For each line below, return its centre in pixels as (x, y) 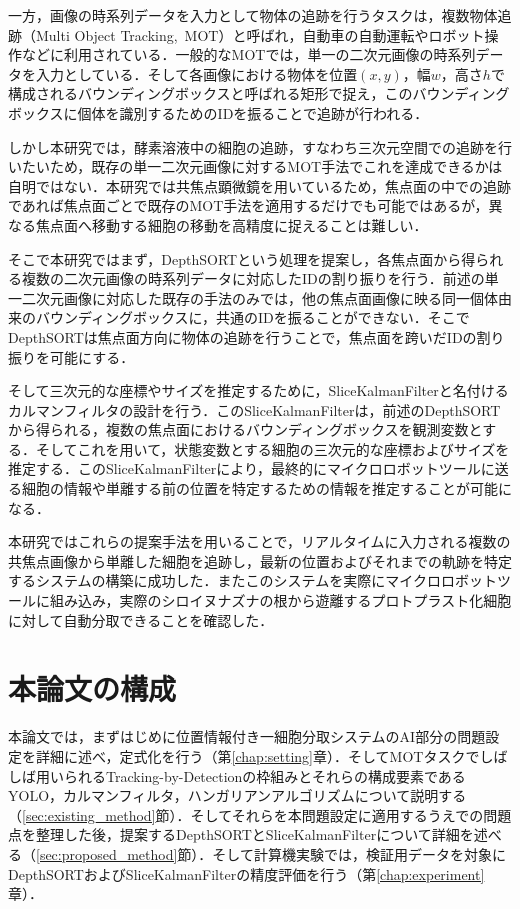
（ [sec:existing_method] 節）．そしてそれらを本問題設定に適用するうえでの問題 (260, 814)
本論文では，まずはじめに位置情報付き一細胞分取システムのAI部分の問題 (247, 736)
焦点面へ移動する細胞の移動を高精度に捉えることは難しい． (231, 224)
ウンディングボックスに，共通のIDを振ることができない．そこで (259, 317)
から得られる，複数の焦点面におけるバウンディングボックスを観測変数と (245, 429)
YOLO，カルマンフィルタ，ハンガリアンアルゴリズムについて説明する (237, 795)
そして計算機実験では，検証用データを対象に (359, 853)
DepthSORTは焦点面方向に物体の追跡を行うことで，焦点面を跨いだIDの (242, 336)
